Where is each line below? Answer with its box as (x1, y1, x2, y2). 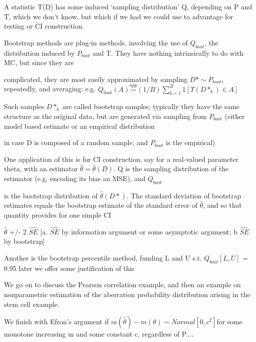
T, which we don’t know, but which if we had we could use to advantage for (4, 11, 233, 21)
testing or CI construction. (4, 21, 84, 31)
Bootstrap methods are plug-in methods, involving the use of (4, 37, 188, 47)
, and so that (203, 200, 242, 210)
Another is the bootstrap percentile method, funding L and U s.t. (4, 252, 202, 263)
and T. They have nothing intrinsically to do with (92, 47, 244, 58)
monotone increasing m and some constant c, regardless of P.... (4, 329, 194, 339)
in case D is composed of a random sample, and (4, 137, 148, 148)
